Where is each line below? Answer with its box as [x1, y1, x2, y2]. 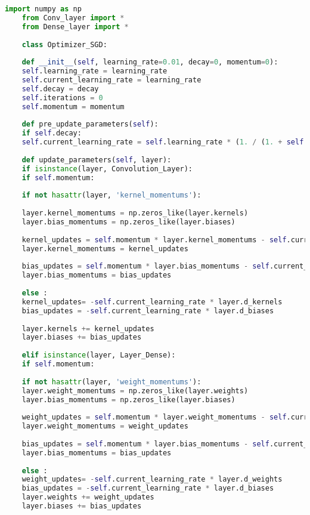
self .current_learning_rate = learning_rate [21, 76, 201, 84]
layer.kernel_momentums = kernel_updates [21, 244, 188, 253]
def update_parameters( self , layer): [21, 155, 172, 164]
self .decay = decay [21, 84, 99, 93]
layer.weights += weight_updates [21, 493, 154, 502]
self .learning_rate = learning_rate [21, 67, 168, 76]
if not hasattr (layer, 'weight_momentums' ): [21, 377, 201, 386]
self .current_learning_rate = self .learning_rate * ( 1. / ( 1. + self [21, 138, 304, 147]
